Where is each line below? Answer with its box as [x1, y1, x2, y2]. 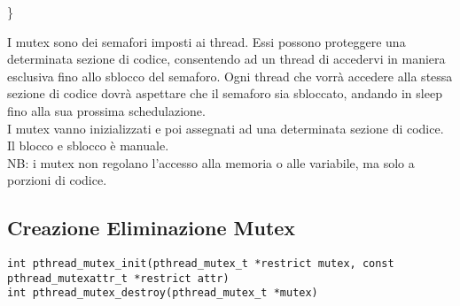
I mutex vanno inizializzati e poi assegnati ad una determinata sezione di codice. [7, 119, 444, 137]
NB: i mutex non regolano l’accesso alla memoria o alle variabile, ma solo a [7, 153, 415, 172]
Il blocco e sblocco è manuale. [7, 136, 169, 155]
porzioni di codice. [7, 171, 107, 189]
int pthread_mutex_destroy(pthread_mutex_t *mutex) [7, 287, 318, 300]
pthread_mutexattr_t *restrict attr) [7, 272, 230, 285]
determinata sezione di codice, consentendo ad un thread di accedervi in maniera [7, 50, 446, 68]
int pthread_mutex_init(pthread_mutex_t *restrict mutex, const [7, 257, 394, 271]
